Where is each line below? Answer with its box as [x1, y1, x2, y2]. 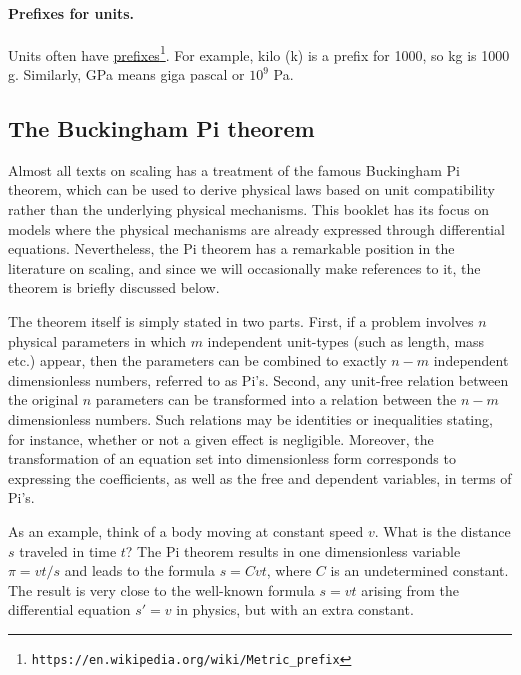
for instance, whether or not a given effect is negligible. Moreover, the [8, 428, 434, 449]
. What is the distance [374, 520, 511, 541]
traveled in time [19, 540, 117, 561]
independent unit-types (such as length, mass [207, 330, 485, 351]
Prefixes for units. [8, 2, 134, 23]
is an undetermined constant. [330, 560, 509, 581]
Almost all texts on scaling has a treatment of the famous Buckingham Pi [8, 159, 460, 180]
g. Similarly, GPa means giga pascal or [8, 64, 245, 85]
